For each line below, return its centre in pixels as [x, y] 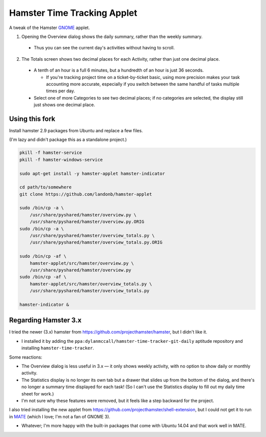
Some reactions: [26, 357]
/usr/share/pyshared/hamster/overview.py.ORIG [87, 222]
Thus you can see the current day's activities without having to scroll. [104, 48]
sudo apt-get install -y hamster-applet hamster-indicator [92, 173]
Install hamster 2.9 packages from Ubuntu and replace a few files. [76, 130]
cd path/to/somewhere [46, 187]
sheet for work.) [38, 394]
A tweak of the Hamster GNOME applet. [50, 28]
